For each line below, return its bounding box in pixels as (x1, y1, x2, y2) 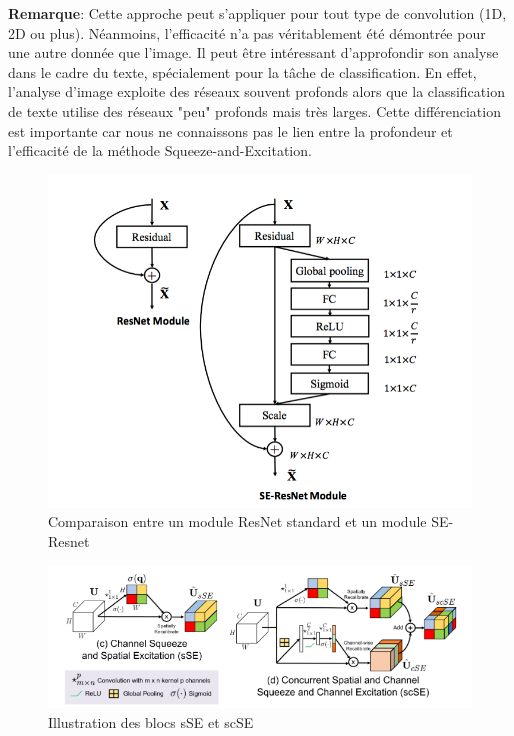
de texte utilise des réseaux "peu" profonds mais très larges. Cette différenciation (8, 100, 501, 121)
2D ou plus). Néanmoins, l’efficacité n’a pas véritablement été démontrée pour (8, 22, 486, 43)
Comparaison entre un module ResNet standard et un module (48, 511, 427, 532)
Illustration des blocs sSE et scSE (48, 712, 254, 732)
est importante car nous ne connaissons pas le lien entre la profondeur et (8, 120, 453, 141)
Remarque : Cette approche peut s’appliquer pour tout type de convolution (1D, (8, 3, 507, 23)
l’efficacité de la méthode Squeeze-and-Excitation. (8, 140, 312, 161)
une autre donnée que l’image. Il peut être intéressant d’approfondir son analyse (8, 42, 499, 63)
